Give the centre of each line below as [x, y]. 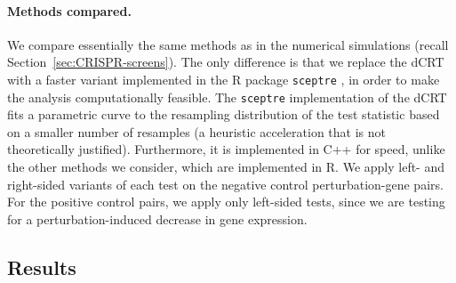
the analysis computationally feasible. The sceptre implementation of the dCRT [227, 97]
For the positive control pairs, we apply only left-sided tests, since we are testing [226, 202]
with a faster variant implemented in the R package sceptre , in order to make [224, 79]
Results [42, 267]
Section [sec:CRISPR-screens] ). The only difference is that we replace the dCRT [226, 62]
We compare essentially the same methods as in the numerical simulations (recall [228, 44]
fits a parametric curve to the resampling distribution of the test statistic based [224, 114]
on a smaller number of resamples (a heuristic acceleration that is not [196, 131]
